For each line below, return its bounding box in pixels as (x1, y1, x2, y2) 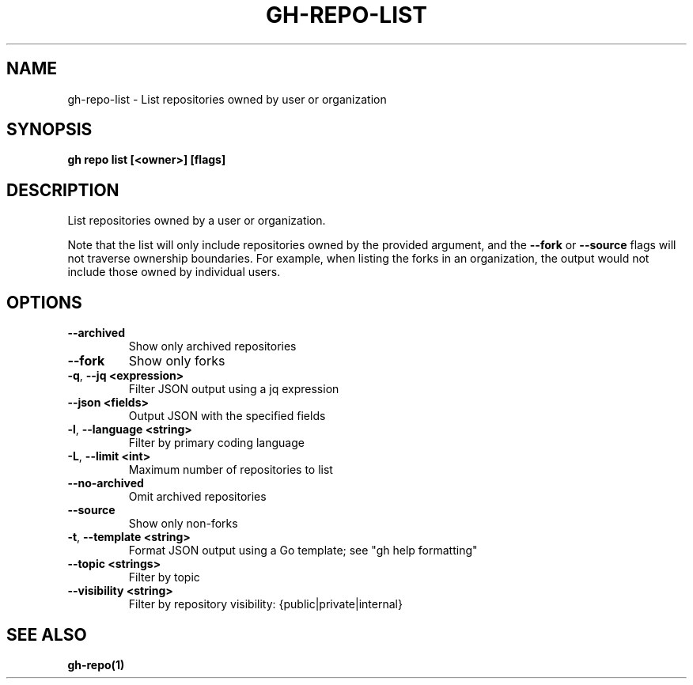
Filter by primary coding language (128, 436, 305, 450)
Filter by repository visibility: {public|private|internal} (128, 597, 403, 611)
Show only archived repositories (128, 339, 297, 354)
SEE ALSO (6, 624, 87, 645)
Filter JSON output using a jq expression (128, 382, 339, 396)
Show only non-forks (128, 517, 238, 531)
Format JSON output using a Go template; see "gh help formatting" (128, 543, 478, 558)
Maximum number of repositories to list (128, 463, 333, 477)
